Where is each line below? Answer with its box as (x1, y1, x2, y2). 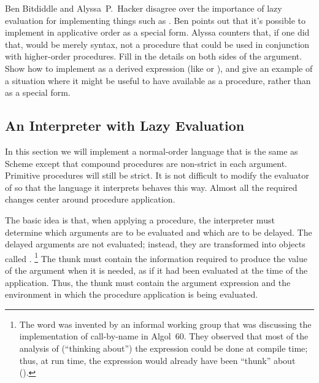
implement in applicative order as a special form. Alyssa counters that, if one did (5, 26, 310, 39)
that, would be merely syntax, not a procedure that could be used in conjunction (5, 37, 310, 50)
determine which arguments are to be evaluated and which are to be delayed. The (5, 225, 312, 238)
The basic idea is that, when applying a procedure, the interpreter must (5, 213, 275, 226)
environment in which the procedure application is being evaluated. (5, 288, 258, 301)
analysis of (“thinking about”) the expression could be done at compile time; (19, 341, 308, 354)
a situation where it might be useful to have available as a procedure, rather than (5, 74, 311, 87)
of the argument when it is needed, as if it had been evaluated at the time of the (5, 263, 308, 276)
